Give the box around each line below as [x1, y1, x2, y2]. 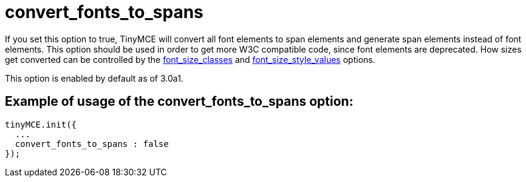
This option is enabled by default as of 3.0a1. [5, 73, 183, 83]
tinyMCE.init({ [5, 119, 77, 129]
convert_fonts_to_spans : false [15, 138, 169, 149]
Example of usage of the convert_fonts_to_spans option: [5, 94, 354, 109]
